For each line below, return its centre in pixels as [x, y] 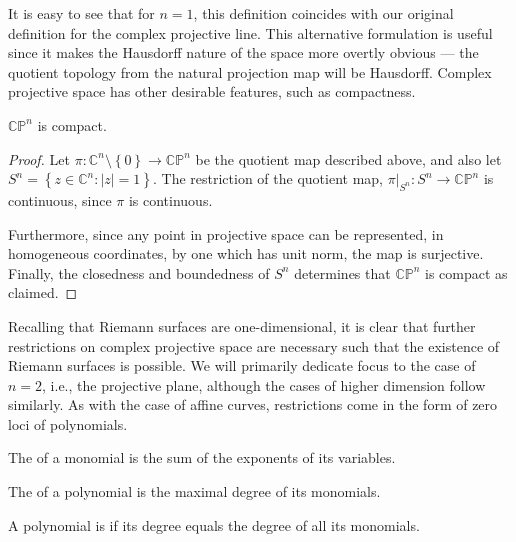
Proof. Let [39, 158]
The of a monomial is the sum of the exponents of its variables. [202, 457]
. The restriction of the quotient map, [267, 178]
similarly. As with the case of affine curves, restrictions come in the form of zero [253, 404]
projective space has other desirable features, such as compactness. [212, 91]
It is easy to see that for [81, 13]
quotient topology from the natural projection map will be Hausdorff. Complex [250, 71]
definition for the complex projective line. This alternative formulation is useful [250, 32]
